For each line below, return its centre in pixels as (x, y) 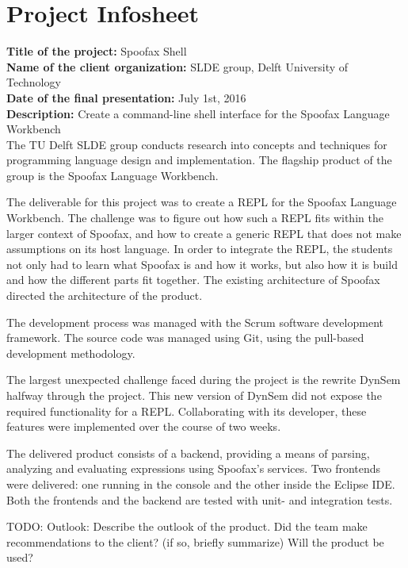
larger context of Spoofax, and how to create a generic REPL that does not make (204, 233)
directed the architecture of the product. (105, 296)
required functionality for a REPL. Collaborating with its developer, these (187, 411)
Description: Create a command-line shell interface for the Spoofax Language (198, 113)
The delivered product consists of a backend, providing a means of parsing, (188, 453)
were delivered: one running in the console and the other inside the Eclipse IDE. (201, 484)
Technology (34, 82)
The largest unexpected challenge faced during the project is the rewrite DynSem (204, 380)
